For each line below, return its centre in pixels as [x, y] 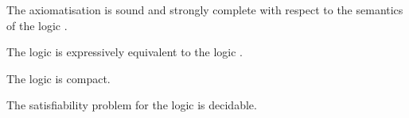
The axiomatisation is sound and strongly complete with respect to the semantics [205, 10]
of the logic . [37, 25]
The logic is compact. [58, 78]
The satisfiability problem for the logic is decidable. [132, 105]
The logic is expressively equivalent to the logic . [125, 52]
